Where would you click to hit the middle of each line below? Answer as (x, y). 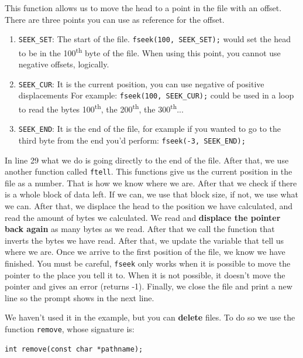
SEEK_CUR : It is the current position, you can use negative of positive (141, 83)
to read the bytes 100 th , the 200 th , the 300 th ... (101, 108)
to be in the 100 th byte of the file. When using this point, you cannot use (149, 52)
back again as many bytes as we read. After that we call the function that (140, 229)
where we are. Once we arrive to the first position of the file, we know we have (145, 252)
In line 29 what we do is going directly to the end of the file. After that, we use (147, 160)
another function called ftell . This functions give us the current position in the (149, 171)
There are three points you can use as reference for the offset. (115, 19)
